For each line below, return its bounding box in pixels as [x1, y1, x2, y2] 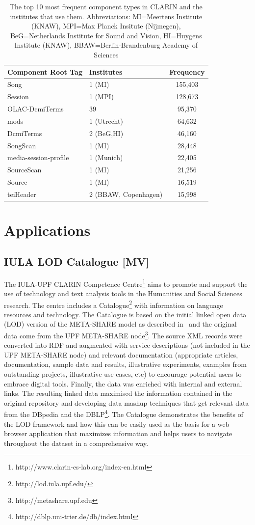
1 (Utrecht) [89, 115, 123, 126]
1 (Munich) [89, 152, 123, 163]
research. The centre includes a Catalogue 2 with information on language [4, 298, 223, 310]
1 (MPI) [89, 91, 114, 102]
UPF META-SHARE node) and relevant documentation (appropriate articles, [4, 349, 238, 359]
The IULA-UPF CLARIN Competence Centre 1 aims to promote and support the [4, 277, 248, 289]
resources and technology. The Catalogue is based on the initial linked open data [4, 309, 247, 319]
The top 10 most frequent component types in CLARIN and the [9, 1, 203, 11]
